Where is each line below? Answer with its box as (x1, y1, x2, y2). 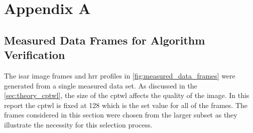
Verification (4, 47, 65, 62)
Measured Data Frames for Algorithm (4, 32, 205, 47)
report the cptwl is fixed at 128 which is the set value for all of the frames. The (4, 99, 247, 110)
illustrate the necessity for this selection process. (4, 119, 153, 129)
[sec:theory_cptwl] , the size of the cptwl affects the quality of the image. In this (4, 90, 249, 100)
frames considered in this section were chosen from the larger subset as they (4, 109, 237, 120)
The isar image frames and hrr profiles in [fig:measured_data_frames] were (4, 70, 235, 80)
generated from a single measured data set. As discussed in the (4, 80, 197, 90)
